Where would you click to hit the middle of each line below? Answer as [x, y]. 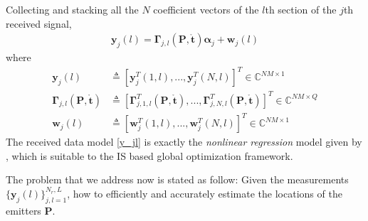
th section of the [301, 9]
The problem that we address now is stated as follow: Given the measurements [177, 179]
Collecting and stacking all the [72, 9]
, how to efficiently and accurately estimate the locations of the [205, 193]
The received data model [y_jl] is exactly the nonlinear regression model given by [184, 142]
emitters [23, 210]
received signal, [39, 23]
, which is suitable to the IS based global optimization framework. [149, 155]
